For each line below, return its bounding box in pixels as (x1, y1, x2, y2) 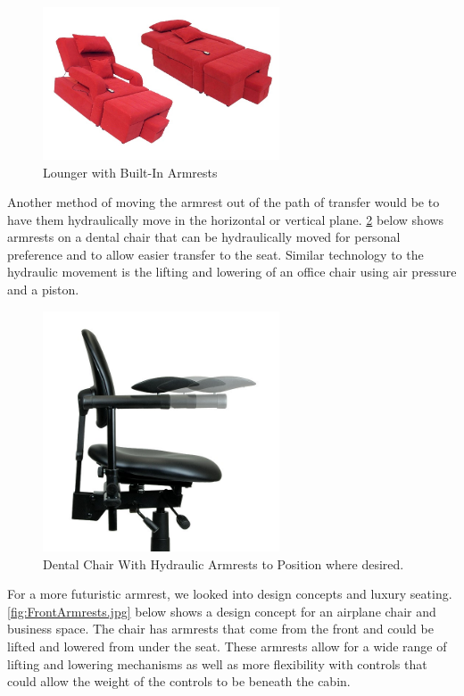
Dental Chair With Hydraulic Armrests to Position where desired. (43, 554, 404, 573)
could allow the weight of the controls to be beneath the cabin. (7, 672, 351, 691)
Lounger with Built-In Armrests (43, 162, 218, 181)
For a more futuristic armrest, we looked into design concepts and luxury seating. (7, 584, 452, 603)
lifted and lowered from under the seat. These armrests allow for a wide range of (7, 637, 447, 656)
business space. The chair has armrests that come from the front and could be (7, 619, 434, 638)
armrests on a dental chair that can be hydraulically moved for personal (7, 228, 401, 246)
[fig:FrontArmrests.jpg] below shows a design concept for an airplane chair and (7, 601, 436, 620)
